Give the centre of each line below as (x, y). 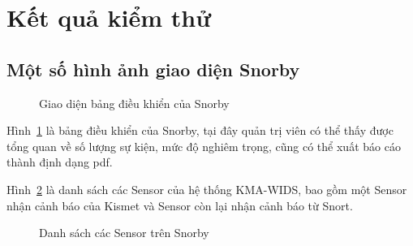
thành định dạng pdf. (60, 162)
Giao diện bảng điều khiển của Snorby (134, 103)
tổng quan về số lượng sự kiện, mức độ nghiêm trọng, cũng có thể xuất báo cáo (204, 146)
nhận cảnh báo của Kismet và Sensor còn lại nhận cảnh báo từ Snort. (180, 205)
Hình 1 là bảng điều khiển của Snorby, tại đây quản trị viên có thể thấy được (200, 130)
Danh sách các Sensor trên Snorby (124, 233)
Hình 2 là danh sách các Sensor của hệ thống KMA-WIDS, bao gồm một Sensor (207, 189)
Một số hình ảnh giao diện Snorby (153, 69)
